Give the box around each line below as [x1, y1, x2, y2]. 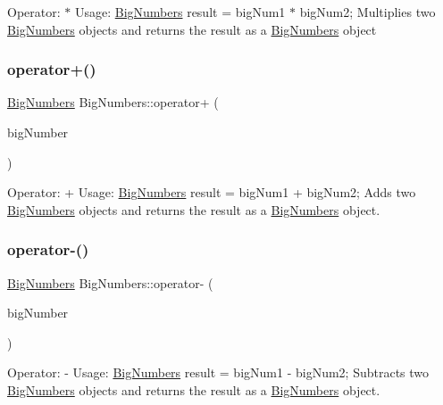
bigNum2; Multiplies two [299, 3, 436, 21]
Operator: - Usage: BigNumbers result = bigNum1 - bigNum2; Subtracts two [7, 363, 430, 382]
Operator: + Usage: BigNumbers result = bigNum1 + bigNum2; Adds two [7, 183, 416, 202]
